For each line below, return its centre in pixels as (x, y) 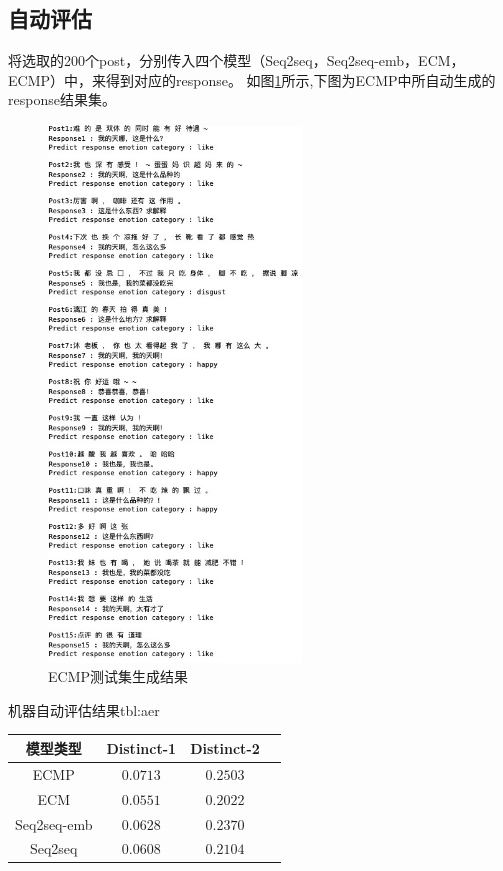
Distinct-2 (225, 747)
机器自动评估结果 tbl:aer (84, 709)
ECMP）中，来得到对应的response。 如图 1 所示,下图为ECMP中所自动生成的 (252, 79)
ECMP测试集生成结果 (118, 676)
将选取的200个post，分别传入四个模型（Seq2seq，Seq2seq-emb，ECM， (236, 60)
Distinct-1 (141, 747)
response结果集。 (62, 99)
